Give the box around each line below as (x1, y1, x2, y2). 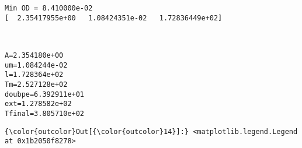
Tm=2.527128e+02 (5, 80, 68, 89)
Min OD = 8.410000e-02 (5, 4, 93, 12)
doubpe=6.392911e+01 (5, 90, 85, 98)
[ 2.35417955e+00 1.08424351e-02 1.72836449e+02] (5, 13, 223, 22)
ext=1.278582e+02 (5, 100, 72, 108)
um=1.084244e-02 (5, 61, 68, 69)
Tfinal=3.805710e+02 (5, 109, 85, 118)
